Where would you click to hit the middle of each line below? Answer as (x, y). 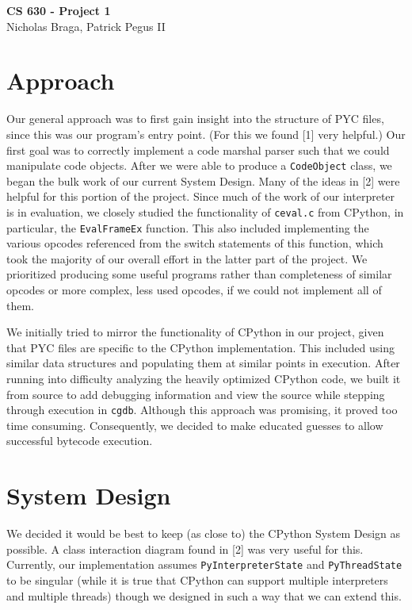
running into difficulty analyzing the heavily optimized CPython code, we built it (204, 378)
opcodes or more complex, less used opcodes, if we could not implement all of (194, 290)
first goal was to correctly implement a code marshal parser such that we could (198, 150)
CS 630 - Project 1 (59, 10)
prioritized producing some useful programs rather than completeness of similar (199, 274)
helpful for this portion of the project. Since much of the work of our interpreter (201, 196)
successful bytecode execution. (80, 441)
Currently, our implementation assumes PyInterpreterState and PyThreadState (204, 564)
